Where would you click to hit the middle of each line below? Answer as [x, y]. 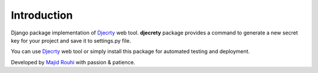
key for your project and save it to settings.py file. [71, 40]
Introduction [42, 15]
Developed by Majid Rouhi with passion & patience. [73, 62]
